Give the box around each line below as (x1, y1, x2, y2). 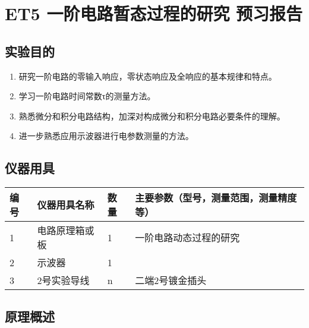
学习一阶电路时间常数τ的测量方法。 (18, 90, 156, 102)
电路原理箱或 (37, 223, 94, 238)
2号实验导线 (37, 273, 90, 288)
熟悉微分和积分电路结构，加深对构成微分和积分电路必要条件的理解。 (18, 109, 285, 122)
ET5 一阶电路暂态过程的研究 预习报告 (5, 1, 303, 26)
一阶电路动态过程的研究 (135, 231, 240, 245)
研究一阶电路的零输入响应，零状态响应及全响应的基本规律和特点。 (18, 70, 277, 82)
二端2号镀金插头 (135, 273, 207, 288)
